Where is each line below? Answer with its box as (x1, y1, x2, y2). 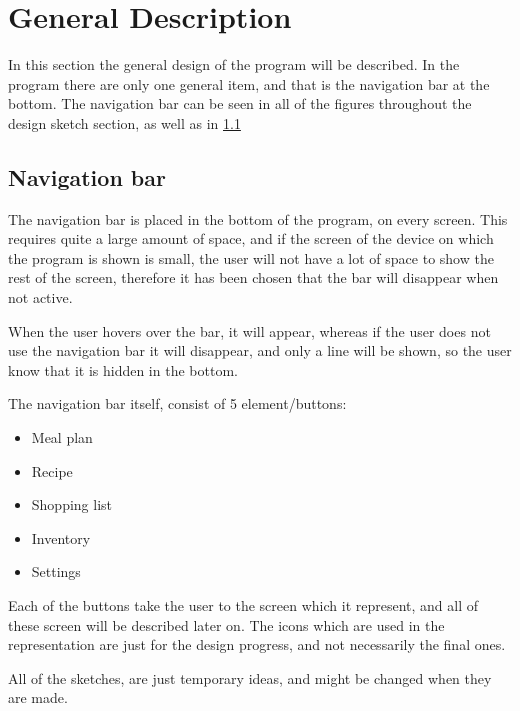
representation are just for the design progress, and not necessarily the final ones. (8, 634, 506, 655)
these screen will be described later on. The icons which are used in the (8, 614, 445, 635)
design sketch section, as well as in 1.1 (8, 112, 241, 133)
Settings (31, 561, 81, 582)
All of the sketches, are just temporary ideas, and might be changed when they (8, 667, 492, 688)
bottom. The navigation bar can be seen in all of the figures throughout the (8, 93, 472, 114)
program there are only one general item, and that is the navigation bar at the (8, 73, 490, 94)
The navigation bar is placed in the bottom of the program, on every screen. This (8, 208, 508, 229)
